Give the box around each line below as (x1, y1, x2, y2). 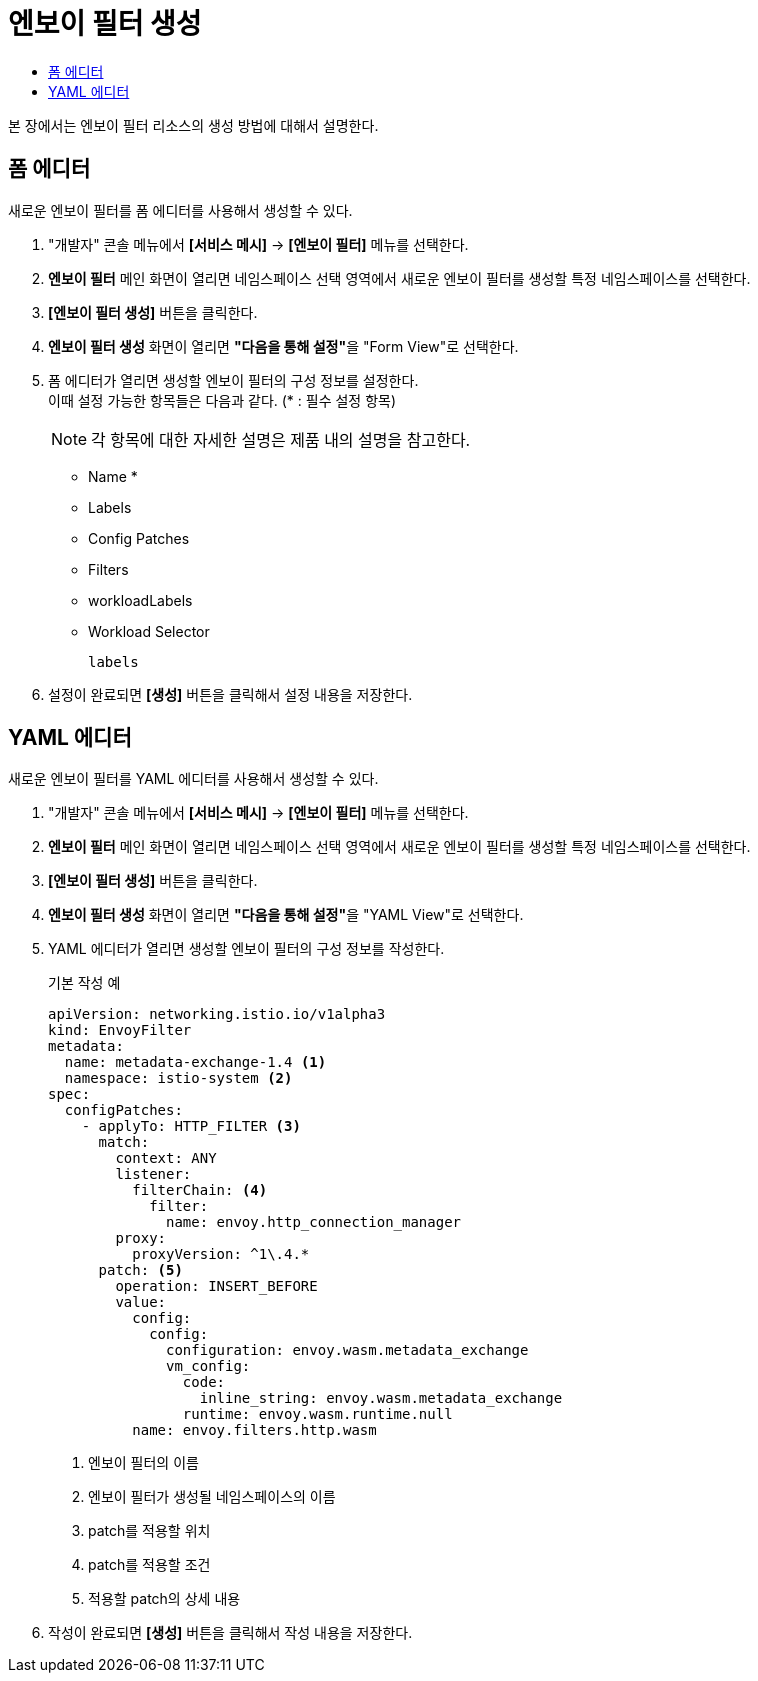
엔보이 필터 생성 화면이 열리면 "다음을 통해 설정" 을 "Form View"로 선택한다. (48, 337, 519, 355)
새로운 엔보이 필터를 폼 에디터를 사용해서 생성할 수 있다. (8, 201, 353, 219)
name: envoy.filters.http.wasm (132, 1422, 377, 1439)
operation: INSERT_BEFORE (115, 1278, 318, 1295)
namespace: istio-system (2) (64, 1070, 293, 1087)
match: (98, 1134, 150, 1151)
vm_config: (166, 1358, 251, 1375)
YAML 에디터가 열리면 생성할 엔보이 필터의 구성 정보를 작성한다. (48, 940, 445, 958)
